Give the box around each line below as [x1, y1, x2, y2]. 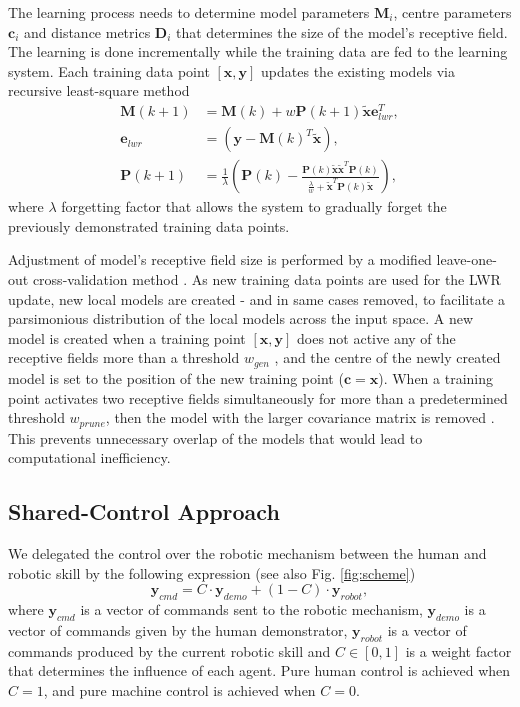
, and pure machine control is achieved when [43, 679, 316, 700]
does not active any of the [296, 327, 456, 348]
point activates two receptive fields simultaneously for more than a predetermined [8, 387, 508, 408]
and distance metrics [23, 21, 151, 42]
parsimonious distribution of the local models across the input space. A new [8, 308, 473, 329]
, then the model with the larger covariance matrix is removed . [105, 407, 495, 428]
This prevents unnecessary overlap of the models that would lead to [8, 427, 423, 448]
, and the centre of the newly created [274, 347, 501, 368]
